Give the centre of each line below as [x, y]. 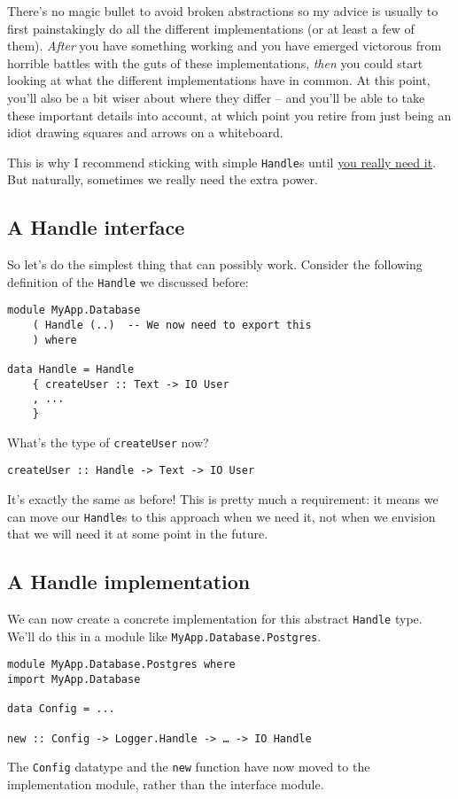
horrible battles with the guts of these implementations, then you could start [215, 62]
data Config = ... [61, 709]
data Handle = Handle [71, 370]
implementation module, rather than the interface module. [166, 783]
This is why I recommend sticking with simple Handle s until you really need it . [222, 162]
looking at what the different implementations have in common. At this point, [219, 80]
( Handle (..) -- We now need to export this [172, 326]
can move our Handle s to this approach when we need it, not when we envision [221, 516]
